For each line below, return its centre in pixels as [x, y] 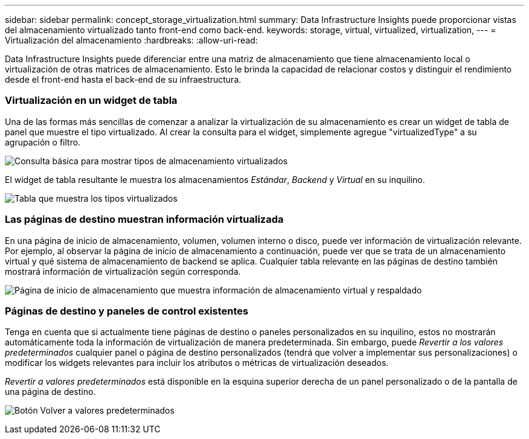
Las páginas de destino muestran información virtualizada [144, 219]
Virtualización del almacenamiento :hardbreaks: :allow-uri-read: [131, 40]
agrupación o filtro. [43, 142]
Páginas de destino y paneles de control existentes [127, 311]
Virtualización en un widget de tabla [91, 101]
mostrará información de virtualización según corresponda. [123, 271]
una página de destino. [50, 392]
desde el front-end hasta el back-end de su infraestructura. [123, 79]
